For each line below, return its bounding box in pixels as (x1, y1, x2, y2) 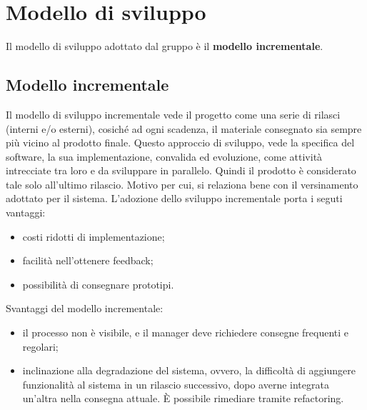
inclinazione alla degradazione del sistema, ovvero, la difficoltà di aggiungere (22, 363, 356, 378)
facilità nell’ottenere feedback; (22, 253, 154, 268)
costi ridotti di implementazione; (22, 229, 165, 244)
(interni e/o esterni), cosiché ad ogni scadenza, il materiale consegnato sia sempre (6, 121, 362, 136)
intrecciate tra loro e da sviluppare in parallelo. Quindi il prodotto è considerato (6, 163, 356, 178)
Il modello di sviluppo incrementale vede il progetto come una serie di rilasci (6, 106, 341, 121)
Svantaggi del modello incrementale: (6, 301, 164, 316)
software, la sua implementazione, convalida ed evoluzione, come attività (6, 149, 323, 164)
